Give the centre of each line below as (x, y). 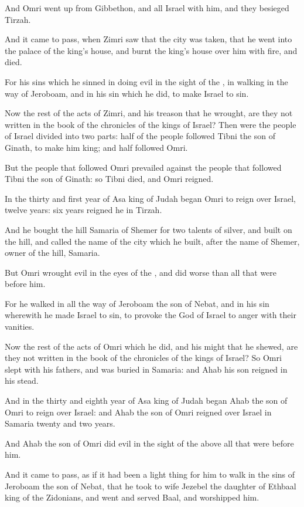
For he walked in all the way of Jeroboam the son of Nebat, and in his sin (137, 303)
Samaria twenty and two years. (60, 423)
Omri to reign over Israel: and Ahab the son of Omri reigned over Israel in (138, 412)
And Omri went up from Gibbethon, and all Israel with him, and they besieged (147, 8)
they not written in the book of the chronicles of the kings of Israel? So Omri (143, 358)
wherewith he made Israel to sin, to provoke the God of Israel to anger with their (151, 315)
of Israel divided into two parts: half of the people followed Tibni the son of (140, 136)
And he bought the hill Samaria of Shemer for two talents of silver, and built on (148, 229)
